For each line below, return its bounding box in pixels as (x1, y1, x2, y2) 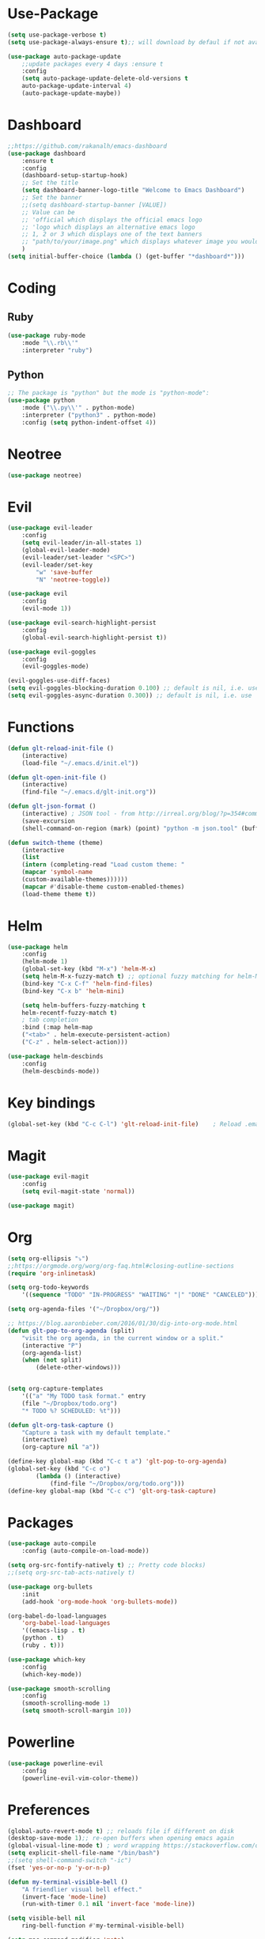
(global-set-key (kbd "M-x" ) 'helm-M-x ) (21, 965, 157, 973)
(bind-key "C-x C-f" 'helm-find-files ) (21, 979, 153, 987)
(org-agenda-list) (21, 1349, 82, 1357)
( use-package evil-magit (7, 1172, 89, 1181)
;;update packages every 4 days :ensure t (21, 60, 164, 68)
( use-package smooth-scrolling (7, 1684, 111, 1693)
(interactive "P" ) (21, 1342, 82, 1350)
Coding (7, 279, 57, 297)
